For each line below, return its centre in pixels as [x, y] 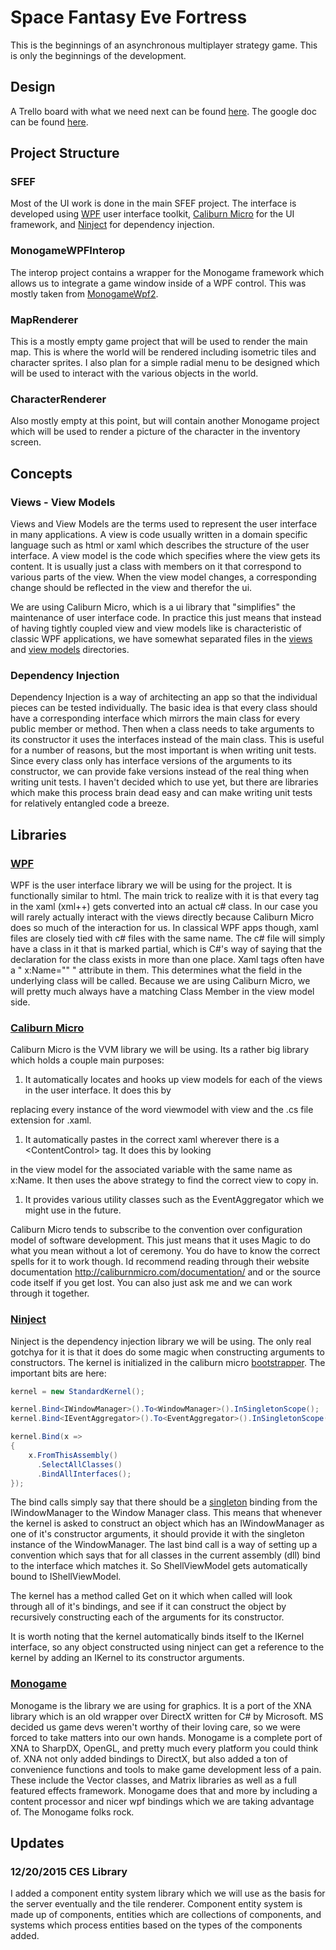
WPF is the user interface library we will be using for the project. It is [151, 885]
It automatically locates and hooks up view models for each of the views [173, 1080]
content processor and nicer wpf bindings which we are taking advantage [162, 1801]
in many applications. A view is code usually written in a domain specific [159, 535]
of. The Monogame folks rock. [72, 1812]
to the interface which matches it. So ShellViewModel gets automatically [159, 1566]
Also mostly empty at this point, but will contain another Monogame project [165, 421]
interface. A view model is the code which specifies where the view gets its [165, 556]
